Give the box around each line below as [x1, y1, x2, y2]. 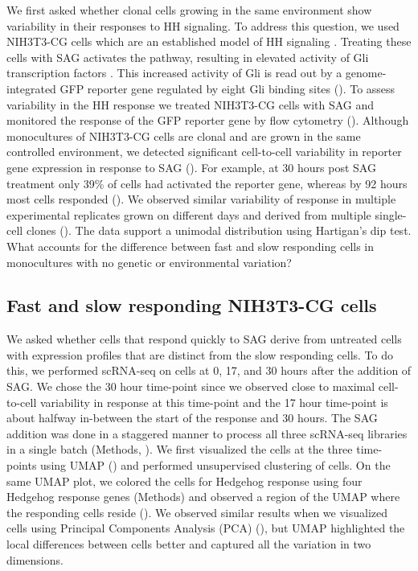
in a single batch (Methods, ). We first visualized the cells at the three [6, 441, 353, 458]
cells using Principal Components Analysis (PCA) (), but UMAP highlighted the [6, 520, 405, 536]
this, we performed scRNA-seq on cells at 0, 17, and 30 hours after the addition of [6, 362, 412, 379]
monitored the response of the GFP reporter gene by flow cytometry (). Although [6, 112, 409, 129]
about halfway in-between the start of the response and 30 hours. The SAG [6, 409, 378, 426]
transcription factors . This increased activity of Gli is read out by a [6, 64, 342, 81]
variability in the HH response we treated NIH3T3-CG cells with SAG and [6, 96, 375, 113]
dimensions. [6, 551, 64, 568]
